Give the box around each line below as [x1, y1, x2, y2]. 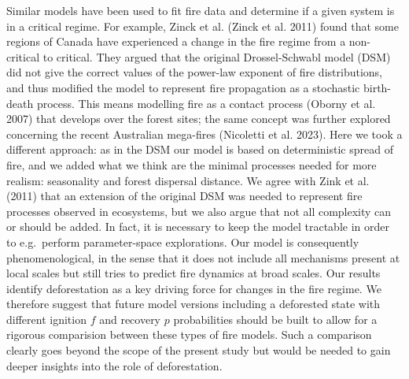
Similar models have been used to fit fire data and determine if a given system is [6, 2, 395, 18]
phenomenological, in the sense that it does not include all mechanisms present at [6, 249, 400, 266]
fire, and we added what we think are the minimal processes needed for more [6, 156, 377, 173]
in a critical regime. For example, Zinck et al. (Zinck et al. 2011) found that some [6, 17, 399, 34]
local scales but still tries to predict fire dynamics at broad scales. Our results [6, 265, 381, 281]
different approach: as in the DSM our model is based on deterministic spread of [6, 141, 393, 158]
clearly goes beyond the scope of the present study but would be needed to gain [6, 342, 391, 359]
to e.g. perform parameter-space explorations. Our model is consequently [6, 233, 359, 250]
